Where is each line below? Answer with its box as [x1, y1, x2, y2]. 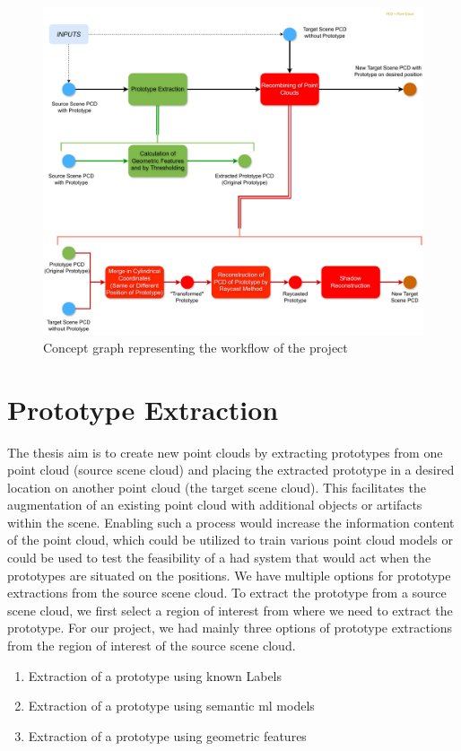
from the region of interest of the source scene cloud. [7, 636, 296, 655]
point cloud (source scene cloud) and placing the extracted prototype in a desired [7, 460, 455, 479]
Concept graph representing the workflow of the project [43, 337, 348, 356]
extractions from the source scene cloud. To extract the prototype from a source [7, 583, 447, 602]
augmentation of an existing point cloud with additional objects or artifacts [7, 495, 422, 514]
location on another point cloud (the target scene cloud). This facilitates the [7, 477, 426, 496]
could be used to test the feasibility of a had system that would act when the [7, 548, 431, 567]
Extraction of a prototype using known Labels [28, 666, 283, 685]
